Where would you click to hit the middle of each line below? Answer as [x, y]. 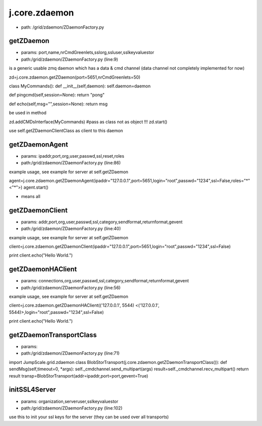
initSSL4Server [33, 390]
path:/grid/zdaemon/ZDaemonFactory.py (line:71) [70, 353]
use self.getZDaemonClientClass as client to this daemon [66, 131]
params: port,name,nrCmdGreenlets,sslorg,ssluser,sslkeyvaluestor [88, 52]
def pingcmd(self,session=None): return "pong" [57, 95]
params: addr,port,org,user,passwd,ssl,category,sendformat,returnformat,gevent [102, 222]
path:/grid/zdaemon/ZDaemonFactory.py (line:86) [71, 163]
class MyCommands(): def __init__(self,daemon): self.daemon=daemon [80, 86]
